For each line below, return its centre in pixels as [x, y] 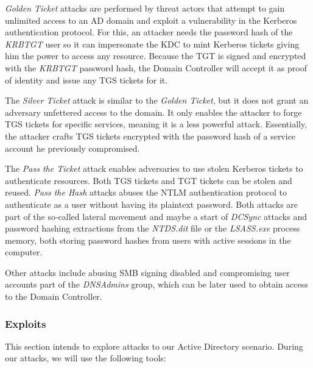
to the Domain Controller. [54, 296]
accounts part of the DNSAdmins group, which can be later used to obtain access [156, 284]
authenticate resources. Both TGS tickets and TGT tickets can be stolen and [149, 180]
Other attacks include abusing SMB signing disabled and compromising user [147, 272]
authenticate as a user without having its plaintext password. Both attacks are [152, 204]
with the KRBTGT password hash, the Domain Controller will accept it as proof [156, 67]
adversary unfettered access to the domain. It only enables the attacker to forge [153, 112]
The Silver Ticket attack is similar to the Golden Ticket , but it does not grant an [157, 100]
